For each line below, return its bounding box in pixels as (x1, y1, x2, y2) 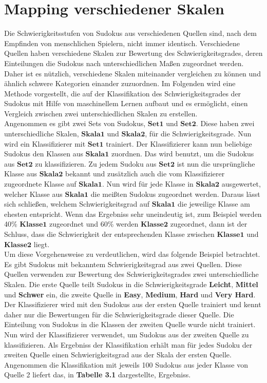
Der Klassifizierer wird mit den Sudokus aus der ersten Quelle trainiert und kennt (4, 299, 261, 310)
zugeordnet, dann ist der (170, 218, 247, 229)
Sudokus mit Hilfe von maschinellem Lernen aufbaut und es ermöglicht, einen (4, 98, 248, 109)
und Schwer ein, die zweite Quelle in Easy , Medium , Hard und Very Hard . (4, 289, 256, 299)
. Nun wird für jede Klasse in (102, 178, 194, 189)
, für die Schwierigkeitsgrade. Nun (145, 128, 252, 139)
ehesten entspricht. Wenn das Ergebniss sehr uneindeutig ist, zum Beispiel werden (4, 208, 262, 219)
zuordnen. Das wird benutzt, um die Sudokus (111, 148, 254, 159)
